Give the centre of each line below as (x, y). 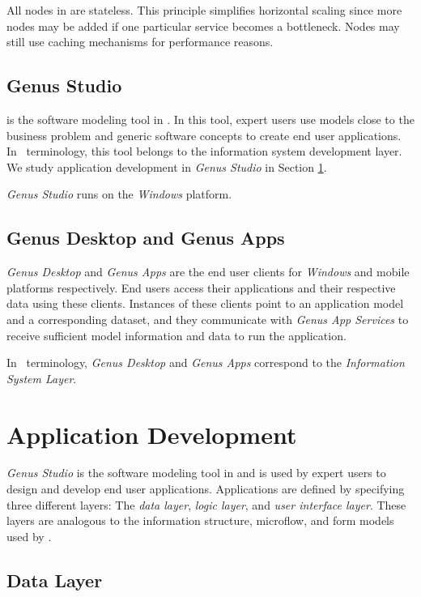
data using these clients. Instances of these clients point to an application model (205, 303)
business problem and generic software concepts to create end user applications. (204, 135)
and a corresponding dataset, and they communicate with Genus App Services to (208, 319)
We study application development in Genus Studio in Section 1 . (167, 166)
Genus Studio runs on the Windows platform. (119, 194)
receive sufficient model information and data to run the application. (176, 335)
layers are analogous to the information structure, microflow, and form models (200, 520)
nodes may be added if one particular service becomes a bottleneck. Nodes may (203, 26)
